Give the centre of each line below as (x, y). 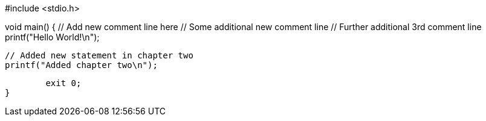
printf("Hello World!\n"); (52, 37)
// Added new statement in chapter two (99, 55)
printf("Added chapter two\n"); (81, 65)
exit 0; (63, 83)
